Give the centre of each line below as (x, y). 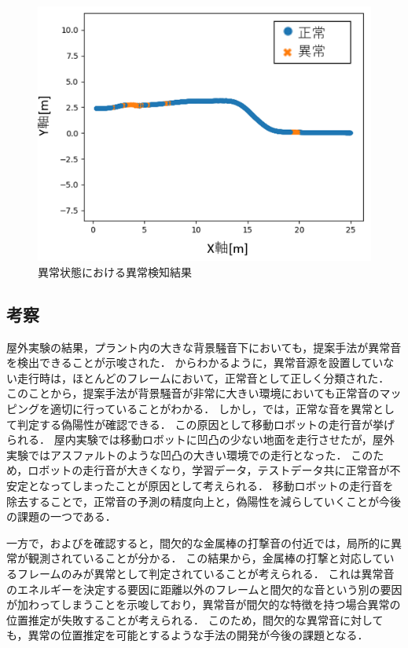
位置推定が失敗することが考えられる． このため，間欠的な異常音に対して (195, 619)
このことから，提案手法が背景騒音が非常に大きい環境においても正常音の (193, 393)
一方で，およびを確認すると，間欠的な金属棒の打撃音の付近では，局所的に (198, 542)
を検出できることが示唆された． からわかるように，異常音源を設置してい (195, 362)
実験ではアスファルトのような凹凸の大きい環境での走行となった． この (190, 454)
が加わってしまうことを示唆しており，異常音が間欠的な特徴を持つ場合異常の (204, 604)
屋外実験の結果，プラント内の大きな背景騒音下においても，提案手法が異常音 (204, 347)
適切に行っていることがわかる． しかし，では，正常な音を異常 (211, 408)
